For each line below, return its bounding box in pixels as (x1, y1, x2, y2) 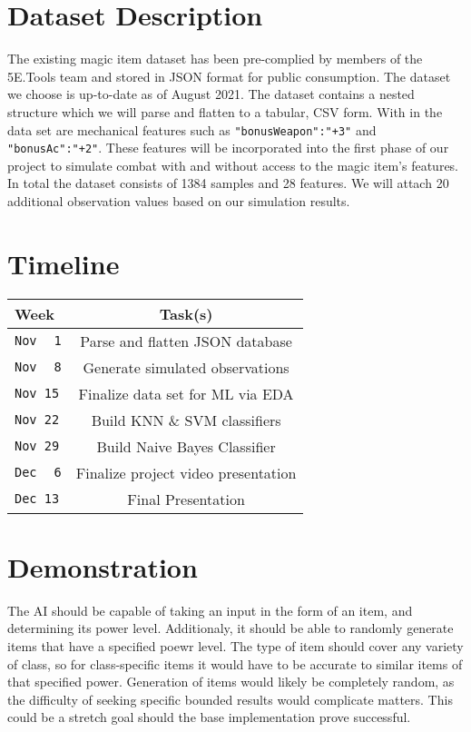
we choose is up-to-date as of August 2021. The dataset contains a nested (7, 84, 415, 104)
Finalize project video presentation (75, 461, 297, 483)
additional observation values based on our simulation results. (7, 192, 350, 210)
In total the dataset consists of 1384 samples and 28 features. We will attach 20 (7, 173, 449, 193)
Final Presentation (127, 488, 245, 509)
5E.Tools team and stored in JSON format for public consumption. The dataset (7, 66, 451, 85)
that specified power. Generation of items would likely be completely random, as (7, 672, 455, 691)
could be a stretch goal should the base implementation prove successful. (7, 707, 411, 727)
